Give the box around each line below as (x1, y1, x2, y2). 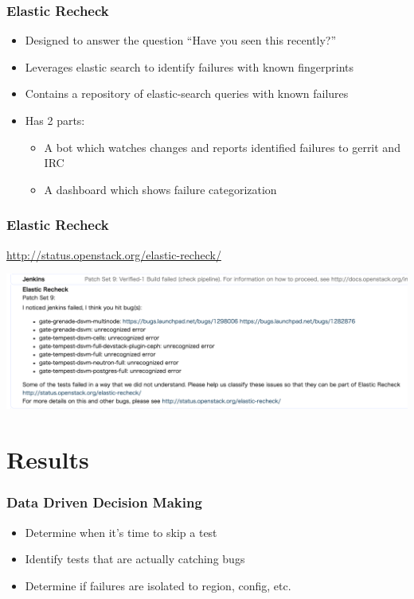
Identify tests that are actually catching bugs (25, 550, 245, 567)
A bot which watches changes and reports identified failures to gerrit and (44, 138, 400, 155)
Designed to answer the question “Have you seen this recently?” (25, 32, 337, 49)
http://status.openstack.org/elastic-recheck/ (6, 246, 221, 263)
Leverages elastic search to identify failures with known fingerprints (25, 58, 354, 75)
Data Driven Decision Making (6, 492, 202, 512)
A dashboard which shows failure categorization (44, 181, 277, 197)
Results (6, 443, 89, 476)
